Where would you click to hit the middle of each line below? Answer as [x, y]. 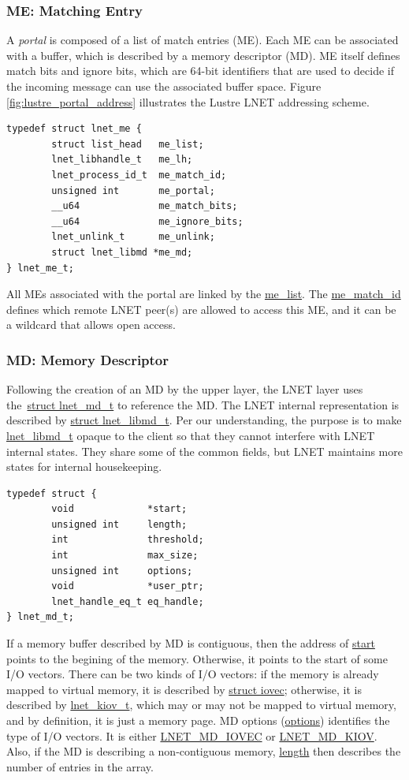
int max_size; [125, 556]
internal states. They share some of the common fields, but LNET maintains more [204, 451]
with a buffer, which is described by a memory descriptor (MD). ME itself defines [203, 55]
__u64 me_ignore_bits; [147, 221]
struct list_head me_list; [128, 144]
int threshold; [128, 540]
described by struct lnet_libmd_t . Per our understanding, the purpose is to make [204, 420]
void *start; [119, 509]
